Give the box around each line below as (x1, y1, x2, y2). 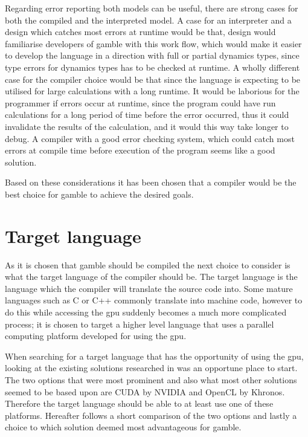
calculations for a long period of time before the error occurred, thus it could (5, 108, 289, 121)
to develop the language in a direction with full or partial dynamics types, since (5, 49, 300, 62)
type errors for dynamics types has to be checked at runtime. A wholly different (5, 60, 300, 73)
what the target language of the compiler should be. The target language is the (5, 270, 298, 283)
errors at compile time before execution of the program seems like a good (5, 144, 275, 157)
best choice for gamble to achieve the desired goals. (5, 187, 194, 200)
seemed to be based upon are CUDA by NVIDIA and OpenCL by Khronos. (5, 385, 285, 398)
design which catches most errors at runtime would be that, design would (5, 25, 276, 38)
